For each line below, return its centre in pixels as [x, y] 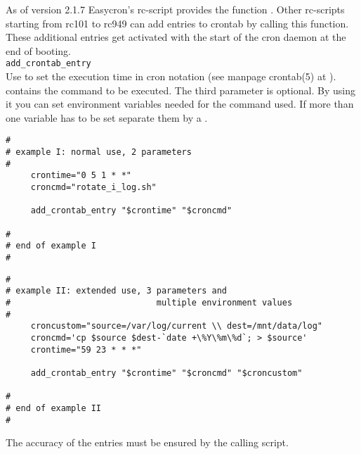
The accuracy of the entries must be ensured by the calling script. [147, 442]
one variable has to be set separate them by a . [107, 117]
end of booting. [38, 50]
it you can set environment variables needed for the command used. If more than [180, 104]
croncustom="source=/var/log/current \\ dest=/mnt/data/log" [177, 326]
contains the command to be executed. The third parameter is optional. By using [180, 90]
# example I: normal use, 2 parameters [99, 152]
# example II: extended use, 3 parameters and [116, 291]
